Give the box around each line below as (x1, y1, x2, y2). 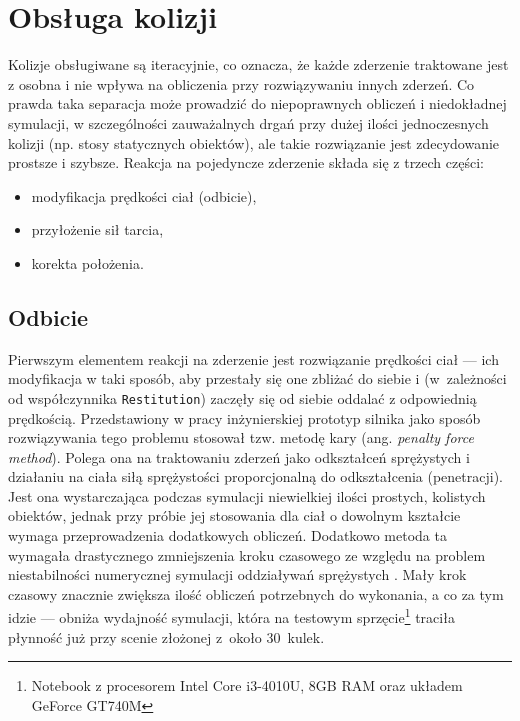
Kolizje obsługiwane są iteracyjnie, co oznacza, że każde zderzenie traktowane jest (8, 54, 509, 75)
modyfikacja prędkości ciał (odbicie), (31, 185, 257, 206)
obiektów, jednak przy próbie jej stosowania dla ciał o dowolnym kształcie (8, 505, 461, 526)
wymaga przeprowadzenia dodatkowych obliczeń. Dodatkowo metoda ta (8, 525, 447, 546)
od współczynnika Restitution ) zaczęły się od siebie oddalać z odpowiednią (8, 387, 477, 408)
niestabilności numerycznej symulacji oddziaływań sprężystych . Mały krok (8, 564, 467, 585)
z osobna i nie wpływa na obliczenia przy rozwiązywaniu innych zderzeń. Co (8, 73, 475, 94)
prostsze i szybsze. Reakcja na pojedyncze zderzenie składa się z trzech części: (8, 152, 484, 173)
